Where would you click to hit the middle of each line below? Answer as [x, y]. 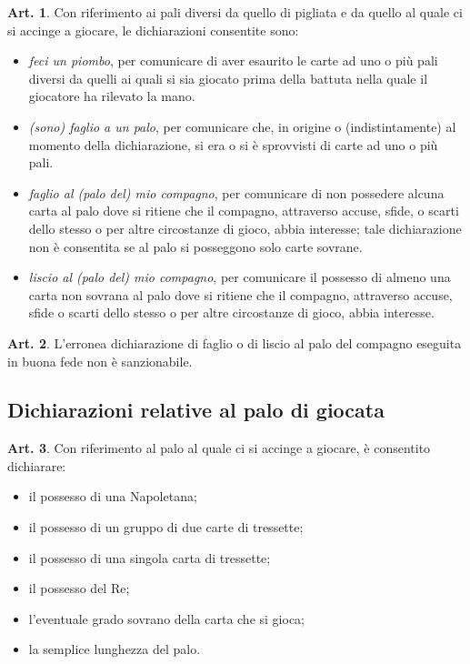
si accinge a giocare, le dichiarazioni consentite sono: [153, 30]
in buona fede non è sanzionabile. [100, 361]
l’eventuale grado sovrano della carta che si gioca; [166, 618]
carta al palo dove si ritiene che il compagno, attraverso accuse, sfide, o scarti [244, 211]
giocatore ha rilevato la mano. [112, 96]
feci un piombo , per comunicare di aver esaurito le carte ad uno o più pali [233, 60]
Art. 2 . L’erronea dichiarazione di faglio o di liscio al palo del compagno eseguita [235, 342]
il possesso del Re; [79, 588]
